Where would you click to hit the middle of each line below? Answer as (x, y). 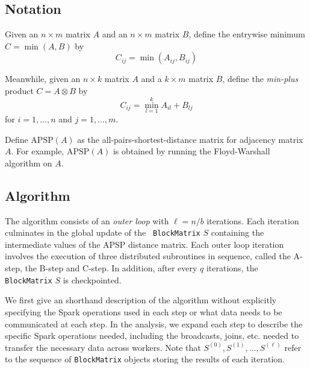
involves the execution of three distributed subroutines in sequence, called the (148, 256)
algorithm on (29, 162)
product (19, 90)
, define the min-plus (260, 79)
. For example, (38, 151)
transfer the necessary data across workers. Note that (103, 347)
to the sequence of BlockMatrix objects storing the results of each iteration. (145, 359)
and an (115, 34)
